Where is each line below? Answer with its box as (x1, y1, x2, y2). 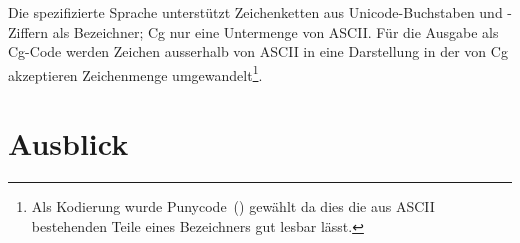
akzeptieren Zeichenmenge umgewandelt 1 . (8, 61, 263, 85)
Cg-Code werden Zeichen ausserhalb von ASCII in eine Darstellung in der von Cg (8, 41, 508, 62)
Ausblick (8, 123, 129, 164)
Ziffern (8, 21, 49, 42)
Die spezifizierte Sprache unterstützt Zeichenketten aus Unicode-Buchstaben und (8, 2, 503, 22)
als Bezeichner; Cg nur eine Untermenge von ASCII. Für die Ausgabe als (52, 21, 499, 42)
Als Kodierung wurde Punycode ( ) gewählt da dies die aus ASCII (31, 196, 435, 217)
